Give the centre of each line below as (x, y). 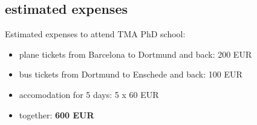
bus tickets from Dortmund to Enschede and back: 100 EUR (131, 74)
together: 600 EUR (57, 114)
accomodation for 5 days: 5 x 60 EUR (89, 94)
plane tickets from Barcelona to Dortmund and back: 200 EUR (135, 54)
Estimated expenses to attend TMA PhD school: (95, 34)
